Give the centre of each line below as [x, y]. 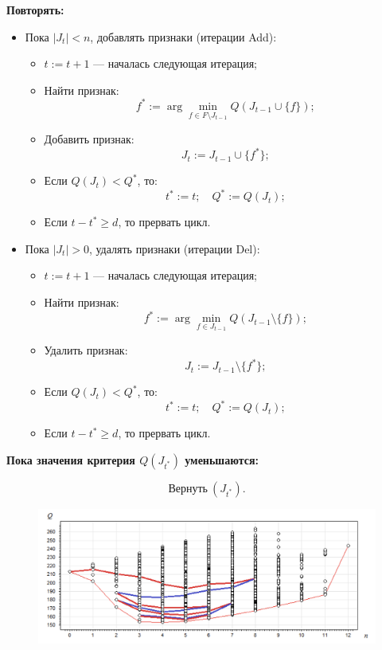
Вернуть [188, 489]
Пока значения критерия [71, 459]
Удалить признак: [86, 350]
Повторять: [35, 10]
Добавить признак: [89, 139]
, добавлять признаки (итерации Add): [183, 36]
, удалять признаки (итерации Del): [174, 248]
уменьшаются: [222, 459]
